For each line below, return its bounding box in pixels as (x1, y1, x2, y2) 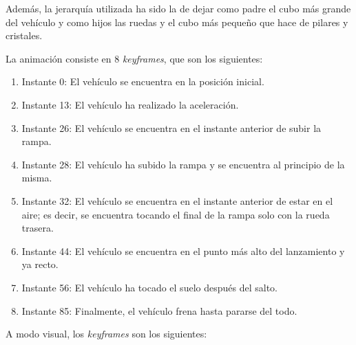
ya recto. (21, 257, 59, 271)
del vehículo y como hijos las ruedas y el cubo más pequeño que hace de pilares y (6, 14, 348, 29)
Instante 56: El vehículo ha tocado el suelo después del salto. (21, 280, 278, 294)
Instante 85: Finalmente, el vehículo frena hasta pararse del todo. (21, 303, 297, 318)
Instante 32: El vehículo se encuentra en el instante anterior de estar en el (21, 193, 333, 208)
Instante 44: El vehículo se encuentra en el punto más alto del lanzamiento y (21, 243, 345, 258)
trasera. (21, 221, 54, 235)
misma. (21, 170, 52, 185)
